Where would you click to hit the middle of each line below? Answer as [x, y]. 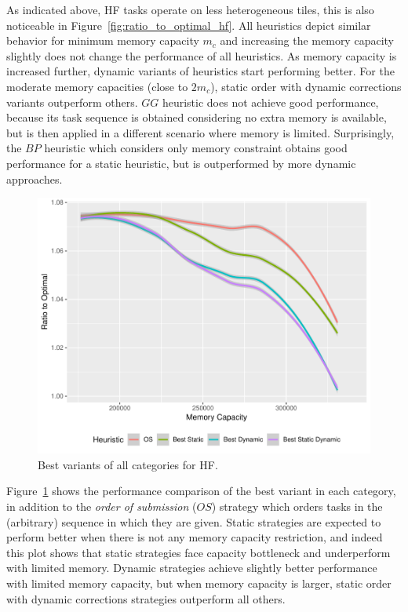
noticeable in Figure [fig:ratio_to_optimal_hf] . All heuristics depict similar [189, 25]
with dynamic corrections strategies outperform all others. [146, 598]
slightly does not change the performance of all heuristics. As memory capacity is [202, 55]
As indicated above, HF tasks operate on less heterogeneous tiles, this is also [190, 9]
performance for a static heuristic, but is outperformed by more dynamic [181, 163]
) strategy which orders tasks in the [297, 506]
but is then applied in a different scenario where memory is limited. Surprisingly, [200, 132]
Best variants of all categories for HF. [128, 464]
